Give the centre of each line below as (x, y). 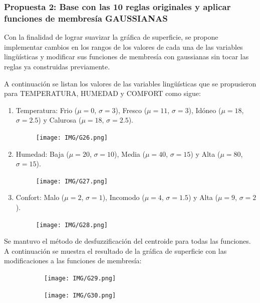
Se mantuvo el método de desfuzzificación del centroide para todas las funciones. (127, 241)
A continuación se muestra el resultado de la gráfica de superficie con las (115, 250)
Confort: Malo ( (40, 197)
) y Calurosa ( (60, 120)
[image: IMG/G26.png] (72, 137)
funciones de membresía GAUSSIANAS (86, 18)
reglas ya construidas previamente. (57, 66)
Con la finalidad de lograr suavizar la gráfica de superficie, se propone (111, 37)
